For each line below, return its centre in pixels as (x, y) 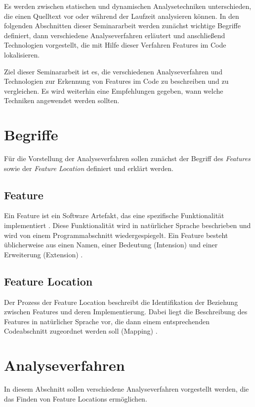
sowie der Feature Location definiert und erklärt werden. (89, 168)
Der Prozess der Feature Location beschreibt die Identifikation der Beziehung (121, 302)
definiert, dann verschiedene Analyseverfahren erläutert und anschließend (115, 35)
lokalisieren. (22, 54)
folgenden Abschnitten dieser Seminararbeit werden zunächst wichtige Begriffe (122, 26)
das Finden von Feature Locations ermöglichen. (76, 398)
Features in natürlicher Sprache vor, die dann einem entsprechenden (107, 321)
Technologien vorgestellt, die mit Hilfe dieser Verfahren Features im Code (115, 45)
